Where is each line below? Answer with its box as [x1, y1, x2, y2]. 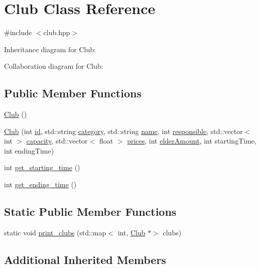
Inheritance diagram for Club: [4, 44, 96, 54]
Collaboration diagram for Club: [4, 61, 103, 71]
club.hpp [43, 27, 70, 38]
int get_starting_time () [4, 162, 80, 173]
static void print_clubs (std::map [4, 227, 106, 237]
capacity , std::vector [26, 136, 88, 146]
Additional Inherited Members [4, 251, 166, 267]
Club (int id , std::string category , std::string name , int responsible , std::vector [4, 125, 243, 136]
